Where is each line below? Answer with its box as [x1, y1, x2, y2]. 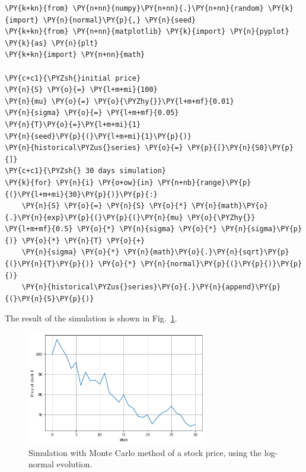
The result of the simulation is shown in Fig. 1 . [5, 312, 177, 324]
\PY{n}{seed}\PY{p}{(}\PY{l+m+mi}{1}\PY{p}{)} [5, 132, 192, 141]
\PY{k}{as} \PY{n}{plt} [5, 39, 98, 47]
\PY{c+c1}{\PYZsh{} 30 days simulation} [5, 167, 167, 176]
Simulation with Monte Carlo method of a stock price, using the [28, 446, 262, 458]
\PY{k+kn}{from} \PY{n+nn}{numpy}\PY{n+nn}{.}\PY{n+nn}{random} [5, 4, 264, 12]
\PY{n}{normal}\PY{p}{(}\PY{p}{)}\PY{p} [141, 260, 302, 269]
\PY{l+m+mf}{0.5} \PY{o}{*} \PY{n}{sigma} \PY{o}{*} [5, 225, 217, 234]
